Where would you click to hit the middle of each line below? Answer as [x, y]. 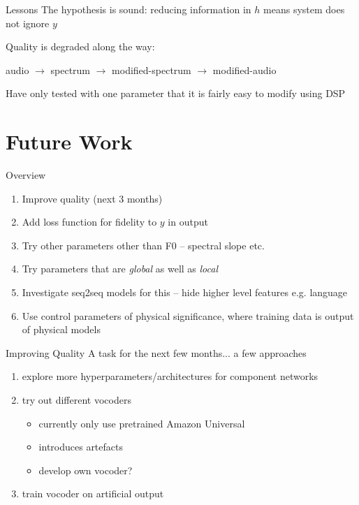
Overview [26, 175]
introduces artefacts [81, 447]
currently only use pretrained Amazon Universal [142, 423]
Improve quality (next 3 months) [92, 198]
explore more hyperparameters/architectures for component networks [170, 376]
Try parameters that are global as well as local [120, 269]
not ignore [28, 23]
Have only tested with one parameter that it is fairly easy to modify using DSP [176, 93]
